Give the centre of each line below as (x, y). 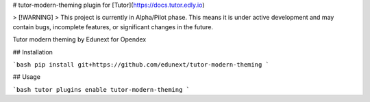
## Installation (33, 52)
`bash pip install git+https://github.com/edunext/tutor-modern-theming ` (141, 64)
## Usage (27, 77)
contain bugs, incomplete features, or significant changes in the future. (113, 27)
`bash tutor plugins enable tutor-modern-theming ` (101, 89)
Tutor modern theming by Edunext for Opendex (79, 39)
